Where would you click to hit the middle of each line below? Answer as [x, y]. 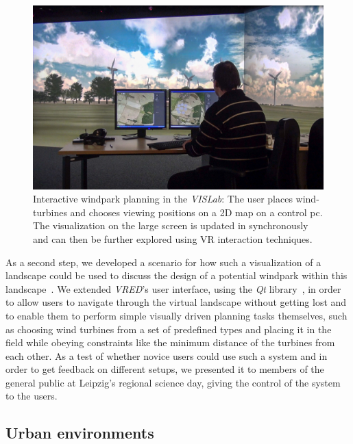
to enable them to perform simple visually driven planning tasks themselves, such [176, 315]
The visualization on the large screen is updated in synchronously [171, 225]
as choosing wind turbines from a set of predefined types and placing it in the [169, 329]
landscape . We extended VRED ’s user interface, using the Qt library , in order [173, 288]
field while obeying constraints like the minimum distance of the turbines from [170, 342]
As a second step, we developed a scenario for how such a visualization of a [163, 262]
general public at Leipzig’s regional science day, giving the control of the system [173, 382]
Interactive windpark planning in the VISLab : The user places [163, 199]
